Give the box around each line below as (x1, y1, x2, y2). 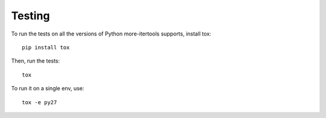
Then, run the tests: (11, 57, 60, 64)
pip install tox (22, 44, 70, 51)
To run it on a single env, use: (11, 85, 85, 92)
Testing (11, 9, 50, 22)
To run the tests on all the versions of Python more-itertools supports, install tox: (11, 30, 211, 37)
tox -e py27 (22, 99, 57, 105)
